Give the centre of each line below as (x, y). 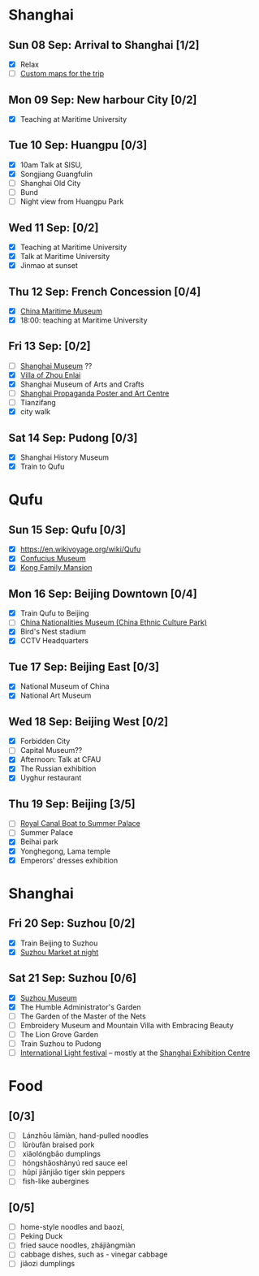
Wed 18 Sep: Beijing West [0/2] (88, 722)
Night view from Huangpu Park (72, 201)
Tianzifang (38, 403)
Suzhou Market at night (59, 952)
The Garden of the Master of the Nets (83, 1016)
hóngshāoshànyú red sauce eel (75, 1163)
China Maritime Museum (61, 311)
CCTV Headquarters (54, 641)
